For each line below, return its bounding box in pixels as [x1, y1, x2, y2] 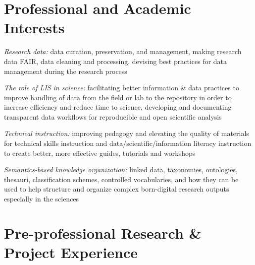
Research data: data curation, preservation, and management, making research [4, 46, 242, 57]
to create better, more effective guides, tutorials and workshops [4, 147, 196, 158]
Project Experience [4, 242, 138, 262]
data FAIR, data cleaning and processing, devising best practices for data [4, 56, 227, 66]
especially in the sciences [4, 194, 79, 204]
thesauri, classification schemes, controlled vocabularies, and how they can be [4, 174, 239, 184]
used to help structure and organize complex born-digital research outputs [4, 184, 229, 194]
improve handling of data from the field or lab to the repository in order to [4, 92, 232, 102]
